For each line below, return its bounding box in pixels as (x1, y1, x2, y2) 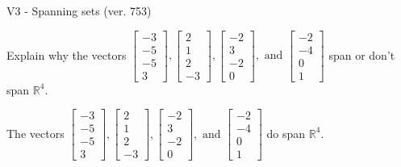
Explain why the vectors (6, 46, 127, 63)
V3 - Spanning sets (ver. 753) (6, 2, 152, 19)
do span (266, 124, 306, 141)
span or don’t (328, 46, 395, 63)
